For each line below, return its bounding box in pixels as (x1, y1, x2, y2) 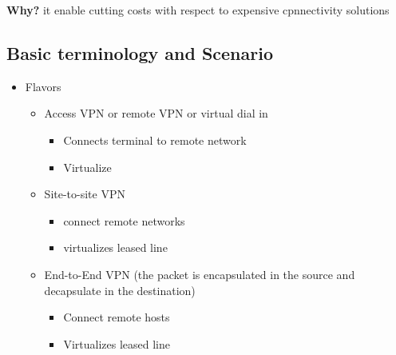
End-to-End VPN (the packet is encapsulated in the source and (44, 265, 355, 282)
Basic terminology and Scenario (6, 40, 274, 65)
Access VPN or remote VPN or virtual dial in (44, 105, 268, 122)
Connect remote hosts (63, 309, 170, 325)
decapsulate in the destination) (44, 281, 196, 298)
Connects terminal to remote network (63, 131, 247, 148)
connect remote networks (63, 212, 185, 229)
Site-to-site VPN (44, 185, 125, 202)
